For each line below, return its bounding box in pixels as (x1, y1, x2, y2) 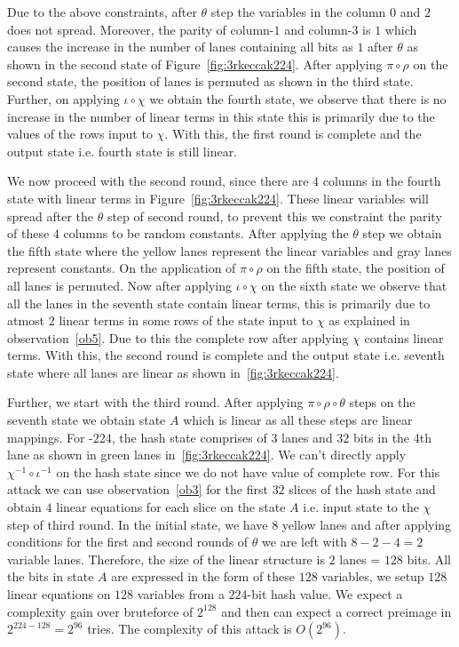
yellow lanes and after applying (281, 515, 452, 533)
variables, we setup (321, 567, 424, 586)
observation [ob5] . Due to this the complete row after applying (7, 328, 349, 347)
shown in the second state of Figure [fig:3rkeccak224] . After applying (7, 54, 383, 73)
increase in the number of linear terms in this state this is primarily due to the (7, 107, 435, 125)
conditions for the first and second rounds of (7, 532, 249, 551)
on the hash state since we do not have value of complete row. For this (56, 462, 440, 481)
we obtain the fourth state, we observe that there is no (149, 89, 447, 108)
